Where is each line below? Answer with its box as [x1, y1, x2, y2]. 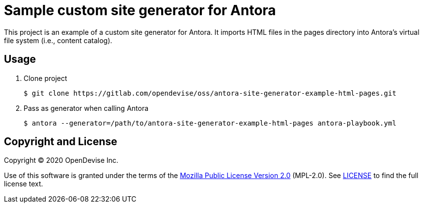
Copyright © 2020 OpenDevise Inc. [4, 156, 118, 165]
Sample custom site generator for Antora [4, 2, 276, 19]
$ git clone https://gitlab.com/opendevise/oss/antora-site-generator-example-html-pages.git [24, 89, 396, 97]
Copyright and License [4, 135, 117, 148]
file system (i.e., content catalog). [4, 36, 113, 45]
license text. [4, 180, 43, 188]
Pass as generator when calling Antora [24, 103, 149, 112]
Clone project [24, 74, 67, 82]
